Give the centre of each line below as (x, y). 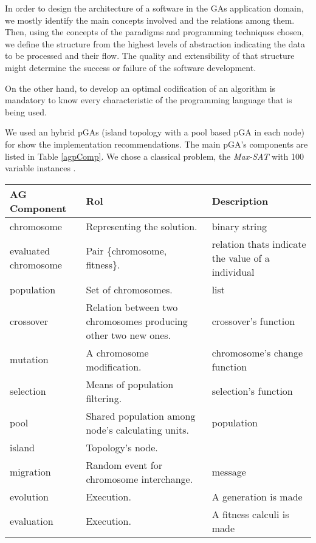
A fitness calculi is (250, 514)
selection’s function (252, 391)
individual (233, 271)
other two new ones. (129, 335)
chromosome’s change (257, 352)
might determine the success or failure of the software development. (131, 67)
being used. (26, 111)
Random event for (124, 465)
